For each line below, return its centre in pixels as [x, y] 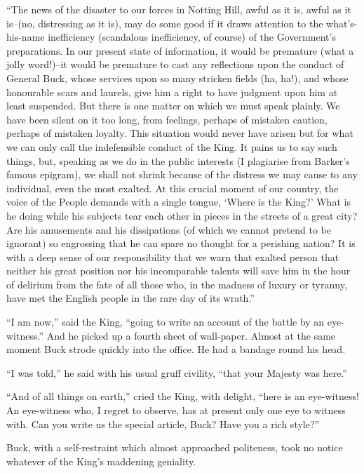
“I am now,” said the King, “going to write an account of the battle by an [166, 322]
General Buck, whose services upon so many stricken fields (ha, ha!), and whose [177, 78]
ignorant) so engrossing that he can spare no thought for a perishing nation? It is [181, 243]
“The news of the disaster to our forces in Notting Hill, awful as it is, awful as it [179, 9]
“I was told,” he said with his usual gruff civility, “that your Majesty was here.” [177, 372]
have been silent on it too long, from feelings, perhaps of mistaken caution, [167, 119]
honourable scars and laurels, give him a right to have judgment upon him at [172, 92]
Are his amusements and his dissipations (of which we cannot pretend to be [169, 229]
